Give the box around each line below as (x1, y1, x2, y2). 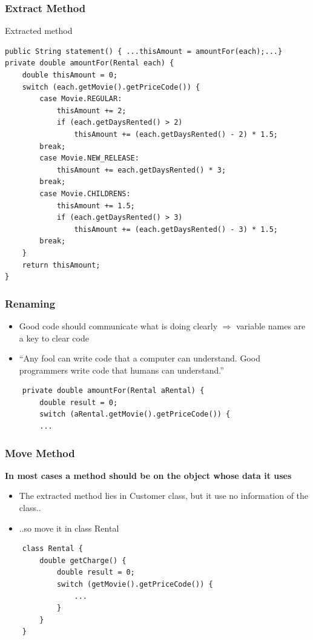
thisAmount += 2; (56, 106, 127, 115)
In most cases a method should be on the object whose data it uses (5, 469, 292, 481)
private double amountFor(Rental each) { (5, 59, 174, 68)
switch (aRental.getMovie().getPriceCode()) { (39, 410, 231, 419)
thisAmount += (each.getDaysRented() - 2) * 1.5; (74, 130, 278, 139)
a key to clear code (19, 331, 89, 344)
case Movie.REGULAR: (39, 94, 122, 104)
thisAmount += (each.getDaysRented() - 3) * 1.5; (74, 225, 278, 234)
